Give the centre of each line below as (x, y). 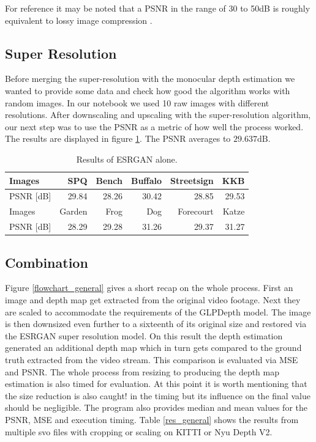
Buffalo (146, 180)
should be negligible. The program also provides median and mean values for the (156, 407)
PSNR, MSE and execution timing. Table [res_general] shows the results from (152, 419)
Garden (73, 211)
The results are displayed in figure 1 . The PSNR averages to (118, 138)
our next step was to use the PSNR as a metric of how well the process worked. (154, 126)
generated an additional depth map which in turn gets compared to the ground (153, 348)
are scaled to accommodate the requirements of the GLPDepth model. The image (158, 311)
